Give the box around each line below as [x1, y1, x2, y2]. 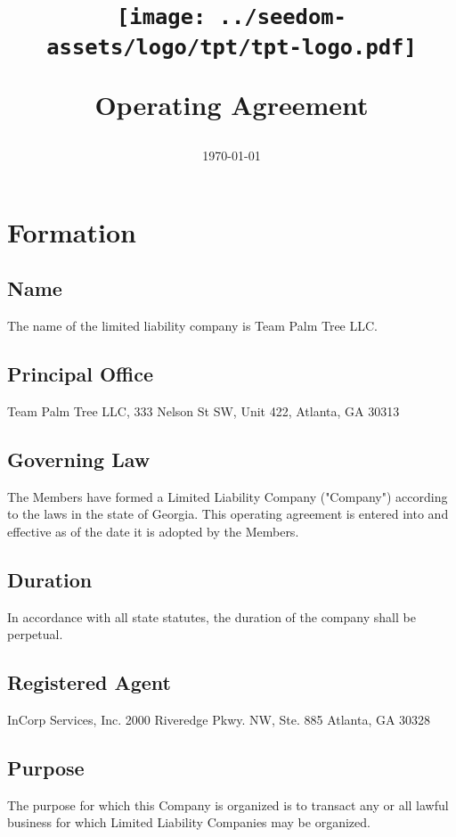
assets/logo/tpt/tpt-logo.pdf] [46, 34, 417, 60]
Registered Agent [7, 669, 171, 696]
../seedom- [218, 4, 346, 30]
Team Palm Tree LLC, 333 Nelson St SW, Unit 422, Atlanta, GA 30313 [7, 401, 400, 420]
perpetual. [7, 625, 63, 644]
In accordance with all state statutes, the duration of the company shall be [7, 607, 416, 626]
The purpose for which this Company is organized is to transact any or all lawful [7, 795, 449, 814]
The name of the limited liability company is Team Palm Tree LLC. [7, 316, 378, 334]
